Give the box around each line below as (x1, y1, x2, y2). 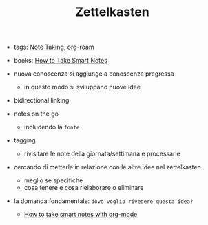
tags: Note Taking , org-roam (13, 43, 94, 52)
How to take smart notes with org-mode (23, 211, 138, 219)
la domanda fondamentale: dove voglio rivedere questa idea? (13, 197, 194, 205)
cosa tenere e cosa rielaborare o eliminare (23, 184, 144, 192)
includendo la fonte (23, 123, 80, 131)
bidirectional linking (13, 96, 70, 105)
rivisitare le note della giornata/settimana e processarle (23, 149, 180, 158)
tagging (13, 136, 36, 144)
